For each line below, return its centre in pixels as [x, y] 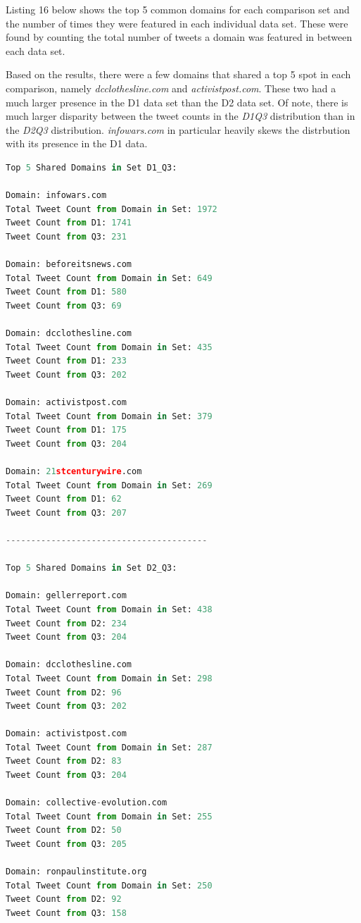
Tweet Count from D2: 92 [64, 899]
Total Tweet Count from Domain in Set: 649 [109, 278]
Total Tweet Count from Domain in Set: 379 [109, 416]
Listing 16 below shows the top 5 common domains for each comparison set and [178, 9]
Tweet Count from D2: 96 [64, 692]
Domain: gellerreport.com [66, 596]
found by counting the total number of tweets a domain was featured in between [179, 37]
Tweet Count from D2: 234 [66, 623]
